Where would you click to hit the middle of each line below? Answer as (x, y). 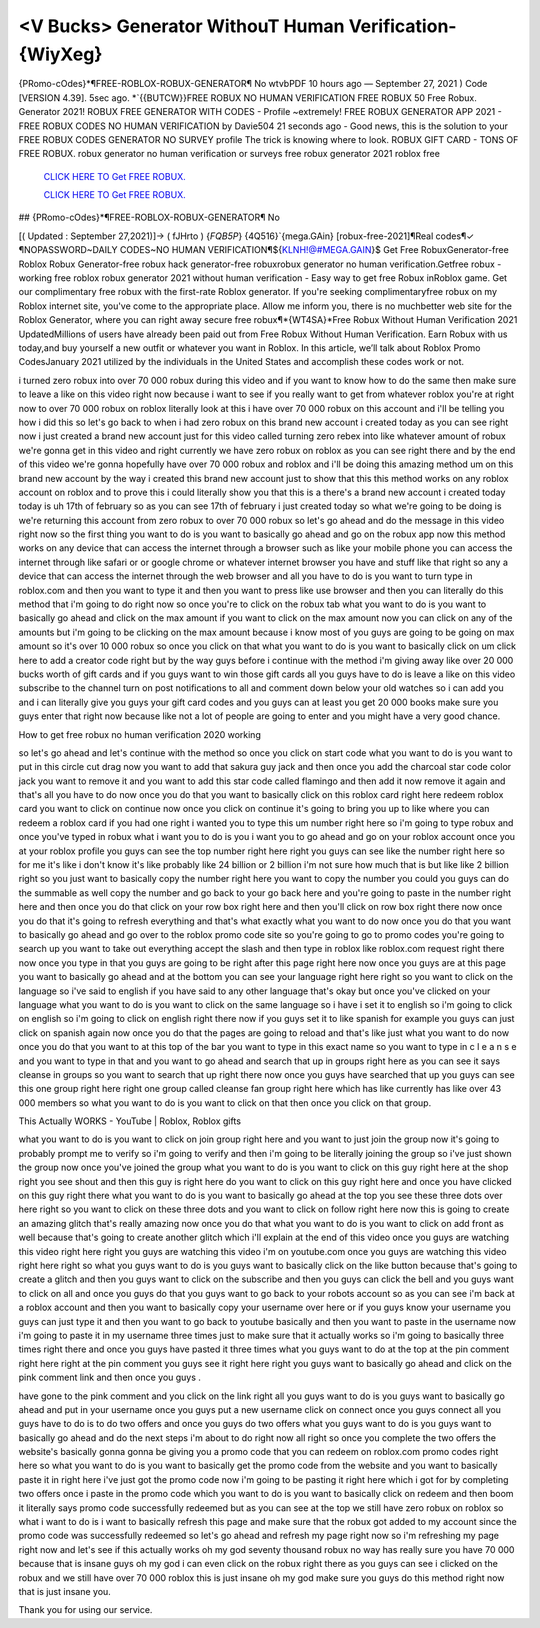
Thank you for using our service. (85, 1610)
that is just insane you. (65, 1591)
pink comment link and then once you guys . (110, 1377)
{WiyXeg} (60, 54)
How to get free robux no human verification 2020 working (140, 734)
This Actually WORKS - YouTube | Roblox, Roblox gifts (130, 1121)
